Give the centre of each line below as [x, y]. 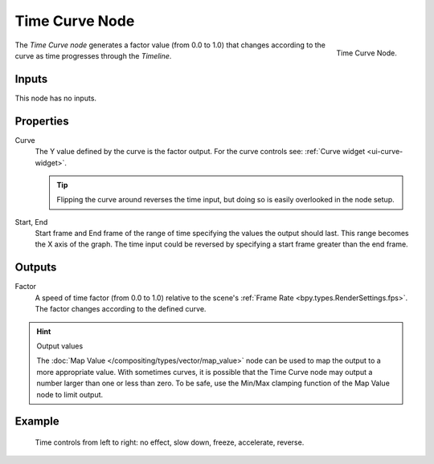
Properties [42, 121]
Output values [60, 346]
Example [37, 421]
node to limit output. [70, 394]
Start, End [31, 222]
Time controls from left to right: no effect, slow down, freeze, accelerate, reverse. [170, 442]
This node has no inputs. [55, 98]
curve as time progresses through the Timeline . [93, 55]
